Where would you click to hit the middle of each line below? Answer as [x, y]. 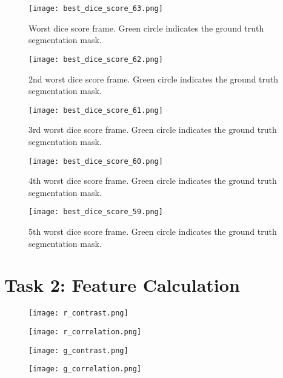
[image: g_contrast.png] [78, 350]
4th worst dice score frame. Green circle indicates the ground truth [153, 181]
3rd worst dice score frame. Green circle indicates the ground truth [153, 130]
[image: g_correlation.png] [85, 369]
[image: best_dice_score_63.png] [96, 8]
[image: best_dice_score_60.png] [96, 161]
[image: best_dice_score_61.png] [96, 110]
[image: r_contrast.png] [78, 313]
